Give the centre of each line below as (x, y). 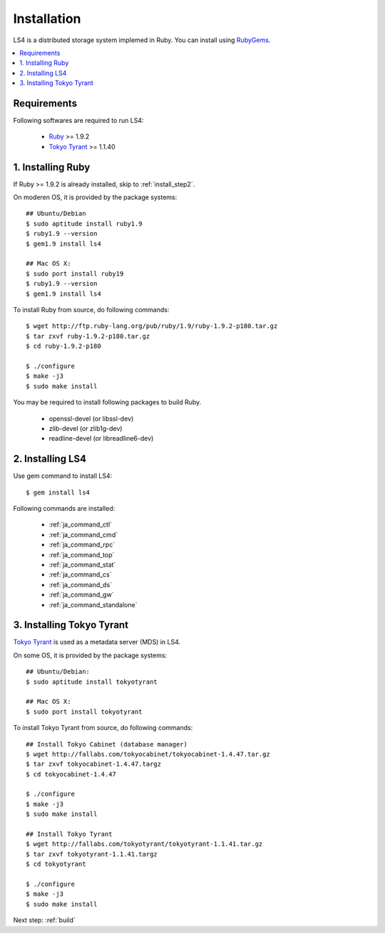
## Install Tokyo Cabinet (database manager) (107, 744)
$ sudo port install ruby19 (75, 274)
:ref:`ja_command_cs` (80, 574)
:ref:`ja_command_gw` (81, 595)
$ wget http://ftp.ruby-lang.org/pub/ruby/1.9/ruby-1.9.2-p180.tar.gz (152, 326)
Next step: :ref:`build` (45, 920)
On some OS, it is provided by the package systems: (90, 655)
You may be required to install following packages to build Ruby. (107, 402)
